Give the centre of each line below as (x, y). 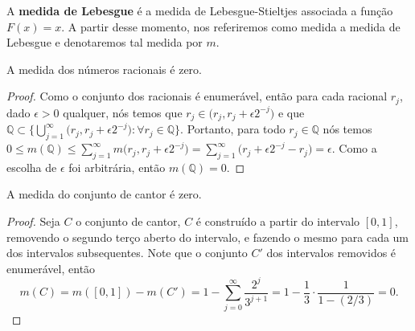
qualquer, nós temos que (123, 112)
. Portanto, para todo (233, 129)
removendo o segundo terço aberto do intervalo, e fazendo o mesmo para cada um (208, 237)
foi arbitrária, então (117, 167)
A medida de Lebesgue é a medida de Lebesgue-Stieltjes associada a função (200, 10)
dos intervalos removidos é (331, 253)
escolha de (32, 167)
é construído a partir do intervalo (278, 221)
